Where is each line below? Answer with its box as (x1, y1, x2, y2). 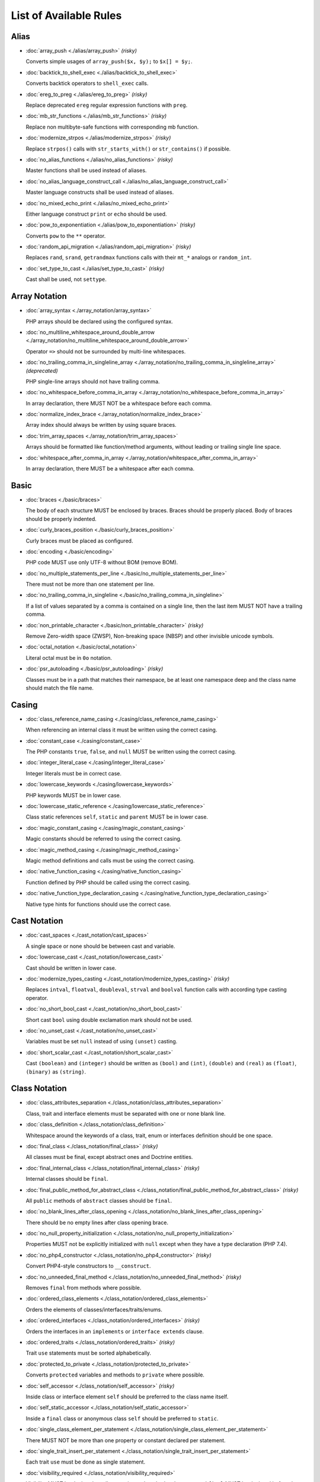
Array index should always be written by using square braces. (25, 421, 177, 429)
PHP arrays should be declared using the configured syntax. (25, 318, 173, 325)
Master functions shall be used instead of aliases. (25, 167, 147, 174)
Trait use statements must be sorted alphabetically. (25, 1349, 151, 1357)
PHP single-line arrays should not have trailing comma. (25, 378, 160, 385)
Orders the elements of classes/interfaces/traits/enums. (25, 1306, 162, 1313)
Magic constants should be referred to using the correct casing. (25, 835, 182, 842)
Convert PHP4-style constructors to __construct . (25, 1263, 151, 1270)
